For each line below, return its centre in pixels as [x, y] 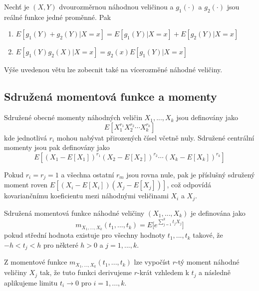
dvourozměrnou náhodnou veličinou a [116, 6]
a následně [215, 272]
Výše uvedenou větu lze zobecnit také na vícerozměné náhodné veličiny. [113, 70]
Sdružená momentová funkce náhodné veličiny [74, 213]
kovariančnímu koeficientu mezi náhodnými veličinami [86, 196]
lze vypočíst [152, 262]
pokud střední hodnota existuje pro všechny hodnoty [85, 235]
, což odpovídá [189, 185]
